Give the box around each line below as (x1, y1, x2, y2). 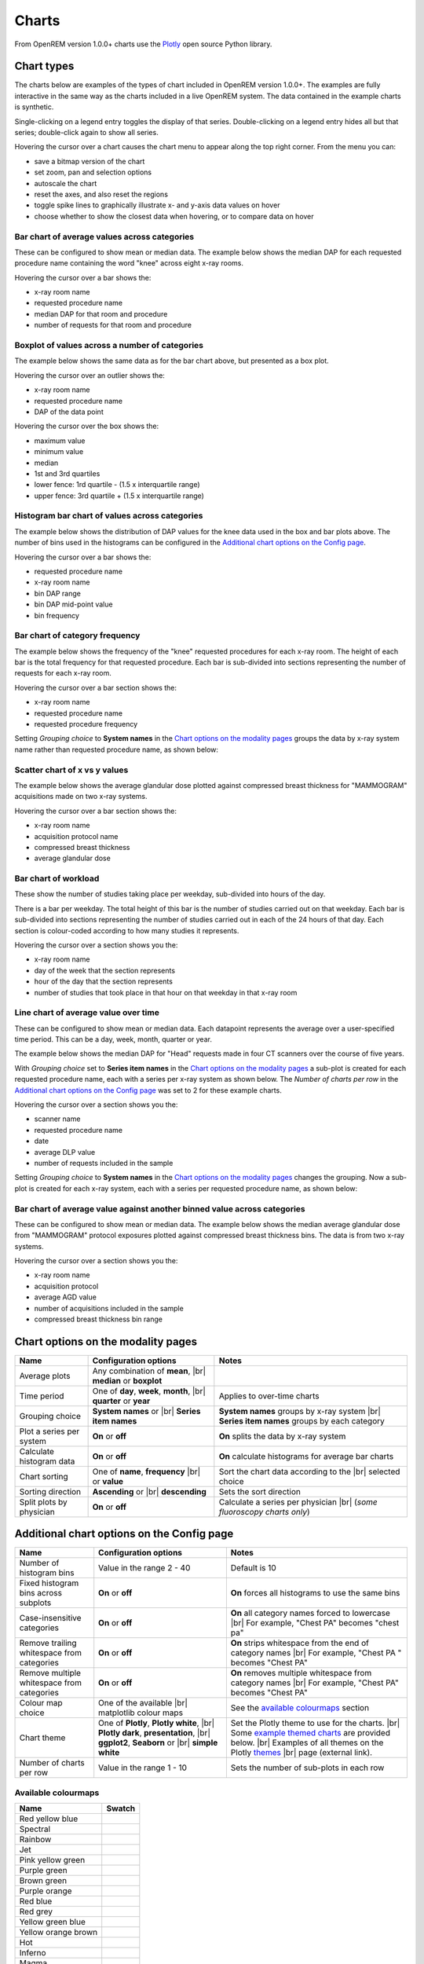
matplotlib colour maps (98, 1707, 184, 1718)
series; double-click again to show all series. (14, 128, 159, 137)
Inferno (19, 1948, 46, 1959)
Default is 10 (230, 1563, 276, 1574)
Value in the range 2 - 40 (98, 1563, 191, 1574)
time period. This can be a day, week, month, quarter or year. (14, 1035, 212, 1044)
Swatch (106, 1803, 136, 1814)
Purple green (19, 1865, 68, 1876)
